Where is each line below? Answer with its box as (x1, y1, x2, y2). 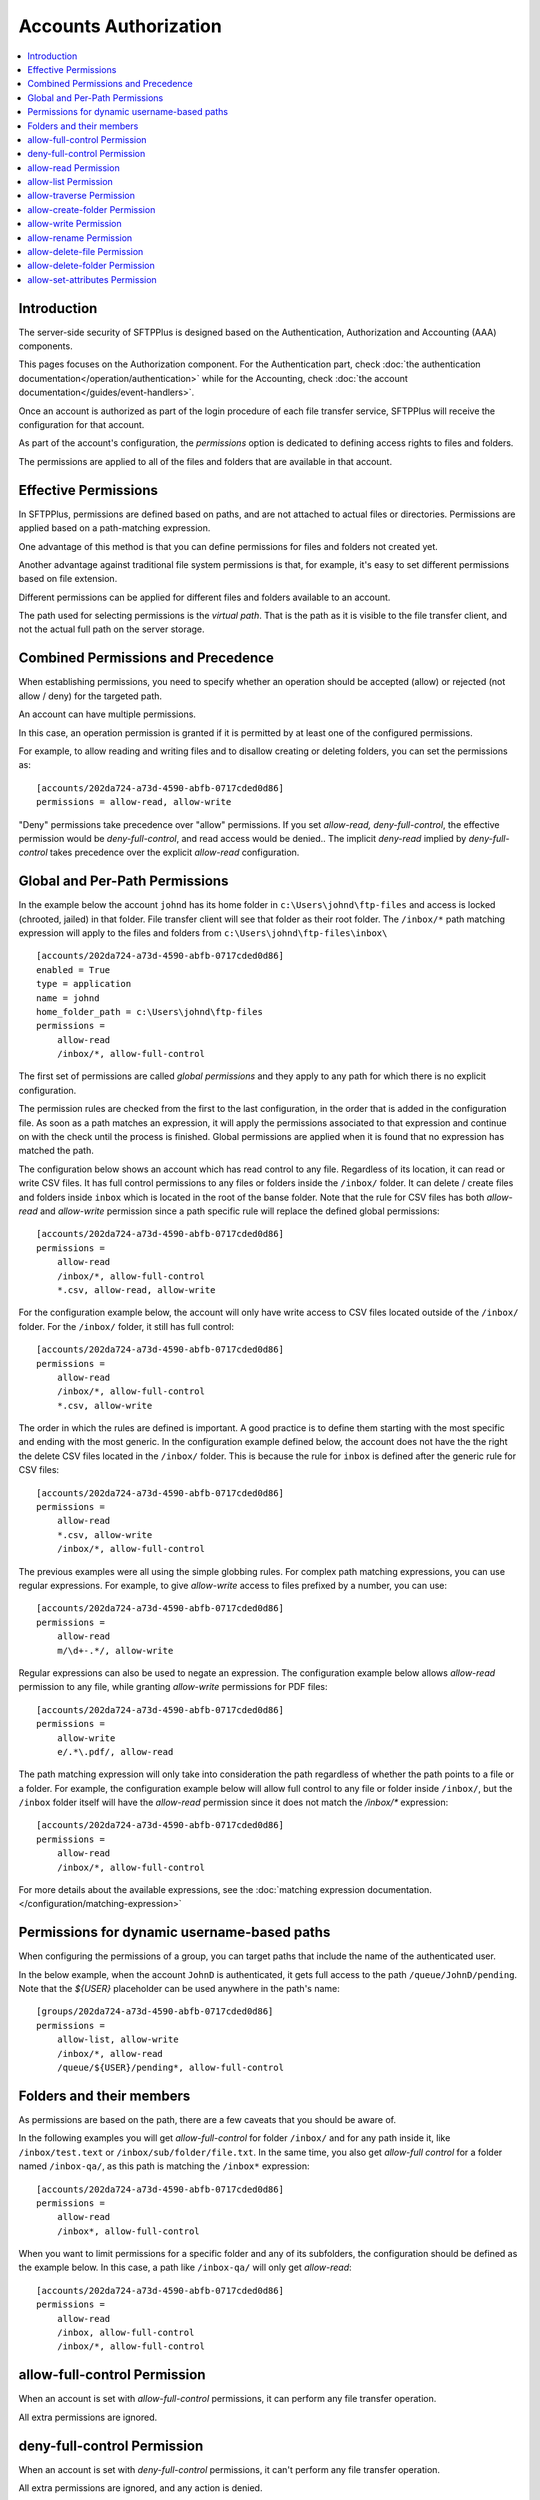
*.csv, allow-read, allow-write (56, 1284, 216, 1295)
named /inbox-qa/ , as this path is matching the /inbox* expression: (18, 2160, 310, 2172)
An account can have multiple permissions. (18, 708, 197, 720)
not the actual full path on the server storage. (18, 623, 205, 635)
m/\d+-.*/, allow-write (56, 1645, 174, 1656)
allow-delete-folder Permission (27, 260, 155, 272)
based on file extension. (18, 573, 118, 585)
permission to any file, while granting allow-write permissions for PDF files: (18, 1681, 329, 1693)
